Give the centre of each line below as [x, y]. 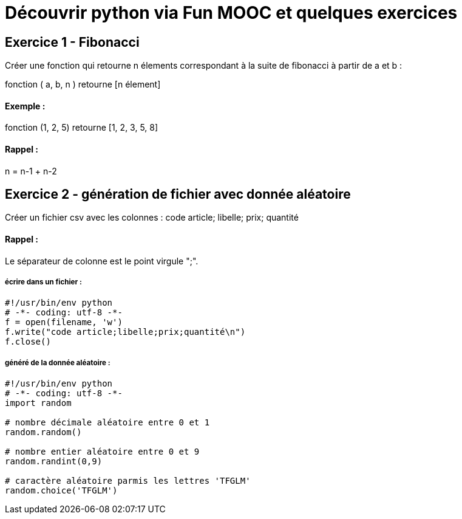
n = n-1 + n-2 [31, 171]
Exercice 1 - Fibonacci [72, 42]
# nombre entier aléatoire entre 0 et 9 [102, 452]
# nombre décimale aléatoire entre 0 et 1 [107, 423]
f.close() [28, 342]
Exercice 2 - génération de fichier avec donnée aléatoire [178, 194]
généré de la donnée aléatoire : [58, 363]
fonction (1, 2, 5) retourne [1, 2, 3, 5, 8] [82, 128]
